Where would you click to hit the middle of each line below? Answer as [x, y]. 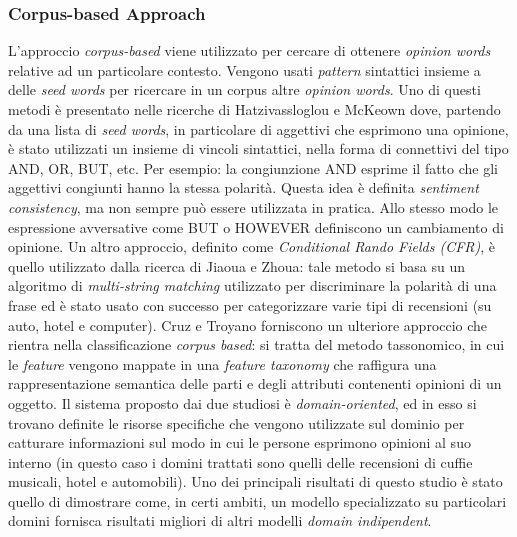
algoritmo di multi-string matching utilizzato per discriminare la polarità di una [252, 285]
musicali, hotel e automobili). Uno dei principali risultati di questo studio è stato [255, 481]
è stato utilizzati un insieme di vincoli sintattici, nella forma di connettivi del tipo [258, 148]
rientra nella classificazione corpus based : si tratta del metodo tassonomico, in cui [256, 344]
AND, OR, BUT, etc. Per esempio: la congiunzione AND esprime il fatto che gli [253, 167]
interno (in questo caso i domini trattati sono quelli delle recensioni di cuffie [240, 461]
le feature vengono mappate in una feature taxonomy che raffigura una [222, 363]
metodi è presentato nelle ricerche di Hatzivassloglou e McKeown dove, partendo [254, 109]
